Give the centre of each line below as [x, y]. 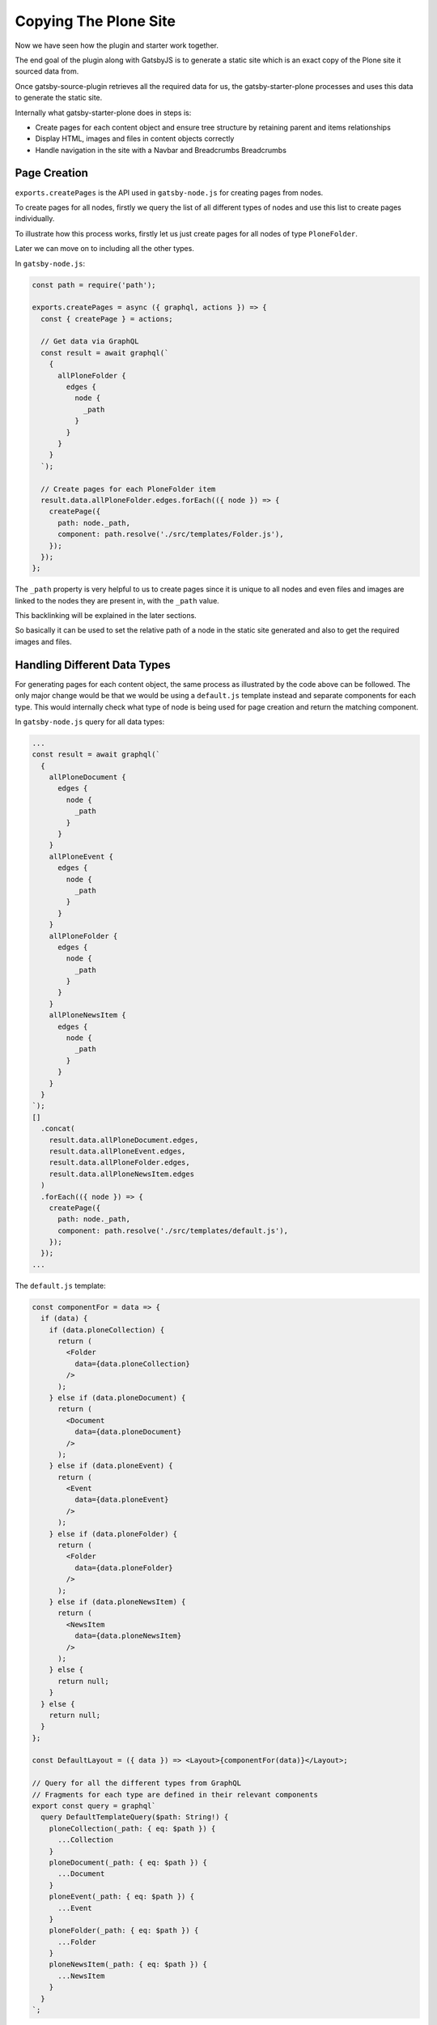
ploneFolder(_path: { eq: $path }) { [124, 1931]
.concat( [58, 1129]
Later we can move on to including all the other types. [104, 249]
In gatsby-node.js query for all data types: [90, 722]
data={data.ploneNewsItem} [128, 1636]
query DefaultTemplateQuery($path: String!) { [135, 1817]
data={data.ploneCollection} [132, 1364]
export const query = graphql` [94, 1806]
